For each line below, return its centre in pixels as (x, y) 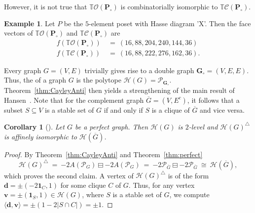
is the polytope (99, 80)
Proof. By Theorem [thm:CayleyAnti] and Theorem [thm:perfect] (103, 154)
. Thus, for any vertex (162, 185)
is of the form (188, 175)
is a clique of (171, 109)
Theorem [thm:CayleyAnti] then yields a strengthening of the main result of (119, 90)
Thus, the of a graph (35, 80)
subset (14, 109)
